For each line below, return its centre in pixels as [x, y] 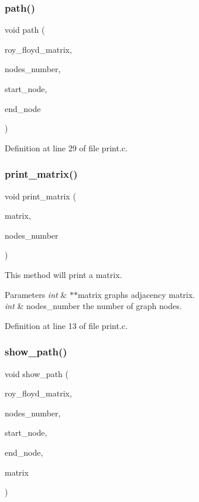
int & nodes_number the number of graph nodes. [93, 306]
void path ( [25, 30]
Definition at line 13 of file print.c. [66, 325]
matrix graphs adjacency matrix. [136, 294]
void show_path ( [37, 373]
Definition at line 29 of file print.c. [66, 147]
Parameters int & [36, 294]
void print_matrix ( [40, 196]
